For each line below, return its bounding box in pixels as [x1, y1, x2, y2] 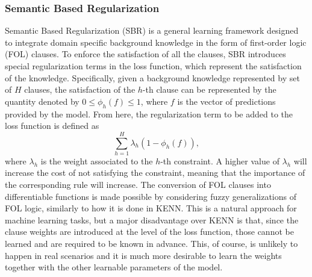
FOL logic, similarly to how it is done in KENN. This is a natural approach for [5, 202, 297, 214]
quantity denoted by [5, 95, 80, 107]
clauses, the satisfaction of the [24, 83, 136, 96]
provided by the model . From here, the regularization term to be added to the [5, 107, 293, 120]
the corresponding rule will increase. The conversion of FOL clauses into [5, 178, 271, 191]
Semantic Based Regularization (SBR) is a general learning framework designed [5, 24, 299, 37]
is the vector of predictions [177, 95, 276, 107]
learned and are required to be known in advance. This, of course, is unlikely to [5, 237, 298, 250]
